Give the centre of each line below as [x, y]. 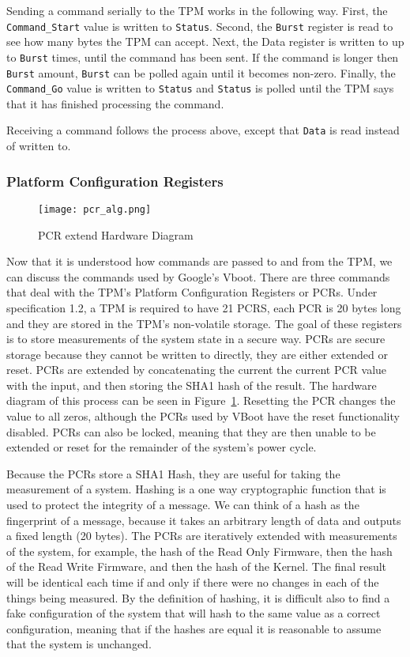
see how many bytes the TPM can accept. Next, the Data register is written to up [205, 42]
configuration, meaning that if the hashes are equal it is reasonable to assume [194, 628]
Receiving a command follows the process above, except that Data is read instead [203, 130]
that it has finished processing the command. [115, 103]
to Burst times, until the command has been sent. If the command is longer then [203, 57]
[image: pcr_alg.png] [95, 209]
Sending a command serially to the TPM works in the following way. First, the [197, 10]
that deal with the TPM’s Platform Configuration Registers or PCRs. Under [192, 292]
